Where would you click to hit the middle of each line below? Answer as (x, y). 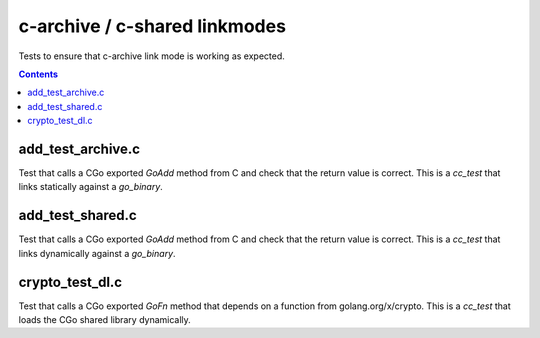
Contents (38, 74)
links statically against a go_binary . (91, 187)
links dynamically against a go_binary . (97, 253)
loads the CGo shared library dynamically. (105, 319)
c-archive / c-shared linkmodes (152, 26)
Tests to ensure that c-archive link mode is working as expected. (151, 56)
